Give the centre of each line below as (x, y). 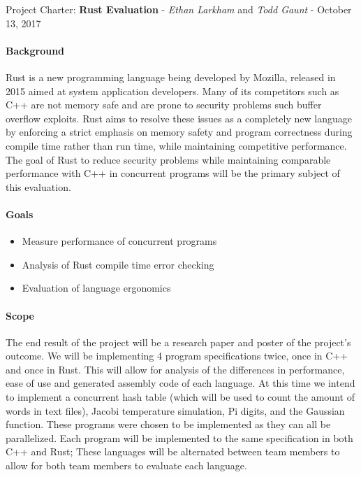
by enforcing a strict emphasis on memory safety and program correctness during (179, 132)
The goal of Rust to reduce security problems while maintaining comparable (168, 159)
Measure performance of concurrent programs (119, 241)
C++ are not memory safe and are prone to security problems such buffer (164, 105)
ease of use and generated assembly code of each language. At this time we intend (180, 383)
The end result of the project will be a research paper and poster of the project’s (178, 342)
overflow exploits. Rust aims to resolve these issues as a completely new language (179, 118)
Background (35, 50)
